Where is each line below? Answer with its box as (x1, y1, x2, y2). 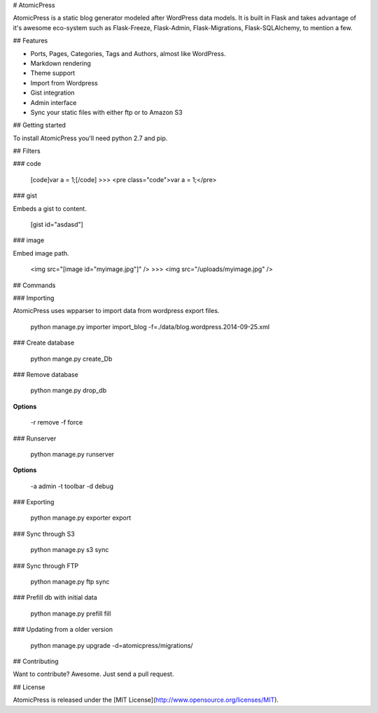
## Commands (13, 281, 56, 289)
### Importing (13, 293, 55, 302)
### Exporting (13, 498, 55, 506)
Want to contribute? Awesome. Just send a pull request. (13, 670, 174, 679)
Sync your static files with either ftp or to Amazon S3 (30, 108, 183, 116)
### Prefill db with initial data (13, 593, 97, 602)
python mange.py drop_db (30, 386, 107, 395)
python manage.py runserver (30, 450, 115, 458)
